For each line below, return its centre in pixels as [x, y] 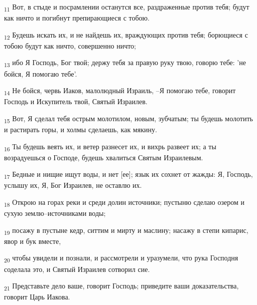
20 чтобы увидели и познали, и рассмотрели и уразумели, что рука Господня [121, 258]
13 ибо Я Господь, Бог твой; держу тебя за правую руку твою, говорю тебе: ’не [125, 63]
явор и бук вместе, [33, 241]
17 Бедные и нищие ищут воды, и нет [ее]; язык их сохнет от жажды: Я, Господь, [128, 175]
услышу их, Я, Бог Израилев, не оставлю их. [73, 185]
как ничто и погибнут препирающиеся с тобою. [77, 18]
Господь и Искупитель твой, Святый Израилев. [76, 101]
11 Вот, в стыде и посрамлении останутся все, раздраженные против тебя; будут [127, 7]
